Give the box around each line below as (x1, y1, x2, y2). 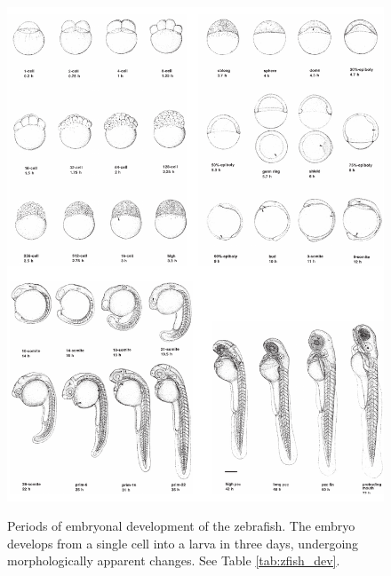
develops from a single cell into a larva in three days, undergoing (7, 533, 359, 552)
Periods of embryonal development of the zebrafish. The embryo (7, 517, 355, 535)
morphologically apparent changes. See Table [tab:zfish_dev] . (7, 551, 340, 570)
